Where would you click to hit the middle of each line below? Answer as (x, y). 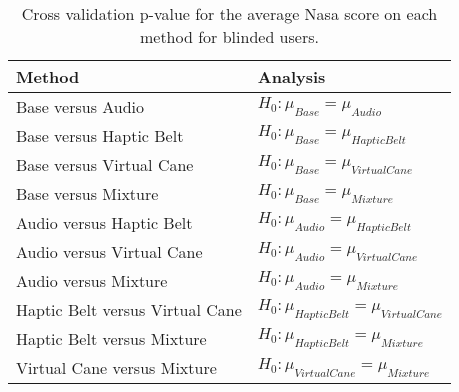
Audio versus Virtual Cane (109, 251)
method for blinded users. (229, 36)
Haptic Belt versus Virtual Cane (129, 309)
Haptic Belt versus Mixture (111, 338)
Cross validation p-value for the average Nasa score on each (229, 13)
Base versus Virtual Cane (105, 164)
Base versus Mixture (87, 193)
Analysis (291, 76)
